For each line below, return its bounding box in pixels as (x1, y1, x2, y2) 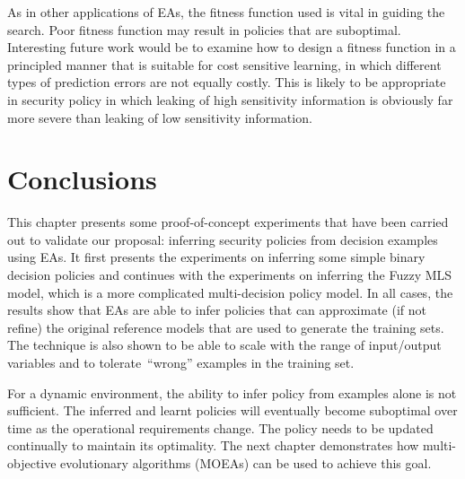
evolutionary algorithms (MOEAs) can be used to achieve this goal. (60, 454, 432, 472)
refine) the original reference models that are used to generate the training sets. (7, 318, 444, 336)
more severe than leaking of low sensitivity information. (7, 108, 312, 126)
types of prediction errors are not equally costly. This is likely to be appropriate (7, 73, 446, 91)
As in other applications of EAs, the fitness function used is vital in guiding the (7, 3, 445, 21)
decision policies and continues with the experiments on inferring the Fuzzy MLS (7, 266, 452, 284)
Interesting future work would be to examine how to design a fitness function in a (7, 38, 456, 57)
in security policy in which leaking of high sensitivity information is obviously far (7, 90, 453, 109)
